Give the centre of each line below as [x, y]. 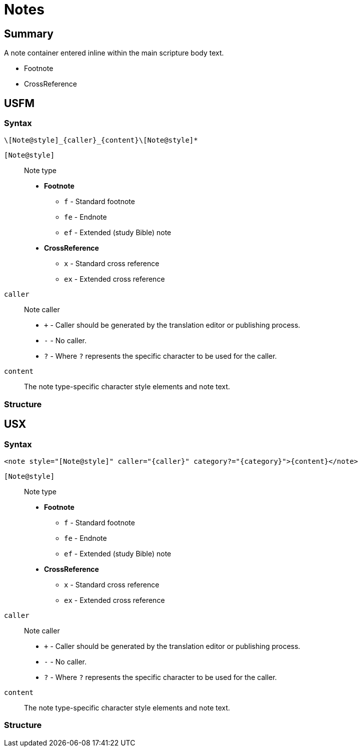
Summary [29, 34]
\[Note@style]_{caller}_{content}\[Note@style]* [101, 140]
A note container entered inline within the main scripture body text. [114, 53]
